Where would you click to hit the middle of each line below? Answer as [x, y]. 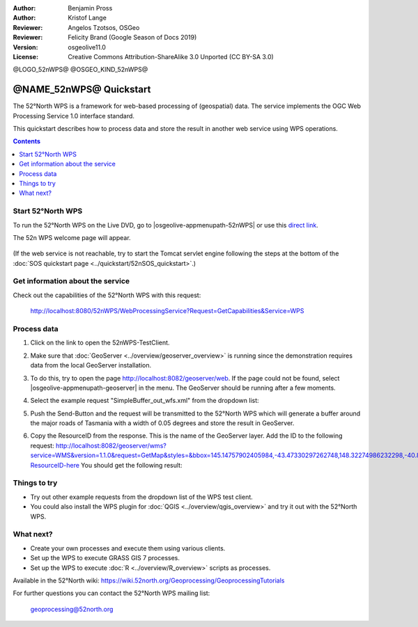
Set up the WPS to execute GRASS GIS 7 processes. [105, 558]
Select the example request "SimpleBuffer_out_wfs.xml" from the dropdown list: [145, 401]
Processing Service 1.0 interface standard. [74, 116]
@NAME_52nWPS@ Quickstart [82, 89]
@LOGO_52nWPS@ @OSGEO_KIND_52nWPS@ [80, 70]
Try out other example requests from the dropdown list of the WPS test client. [142, 497]
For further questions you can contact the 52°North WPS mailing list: [111, 593]
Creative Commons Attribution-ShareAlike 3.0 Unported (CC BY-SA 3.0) [171, 56]
